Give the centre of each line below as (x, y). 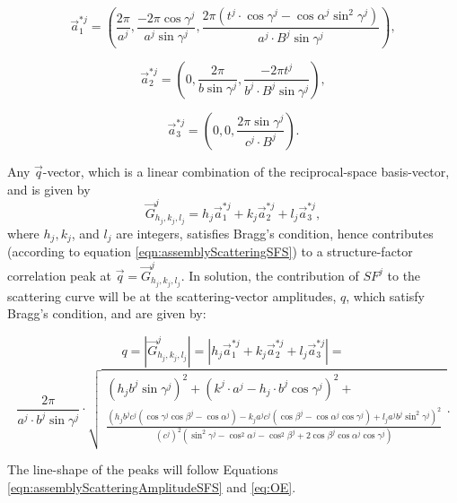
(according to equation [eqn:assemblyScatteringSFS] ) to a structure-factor (210, 251)
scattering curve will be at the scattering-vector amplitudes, (172, 295)
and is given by (49, 189)
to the (404, 275)
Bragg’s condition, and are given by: (107, 313)
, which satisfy (385, 295)
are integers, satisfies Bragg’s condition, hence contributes (275, 233)
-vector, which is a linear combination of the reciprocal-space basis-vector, (246, 171)
